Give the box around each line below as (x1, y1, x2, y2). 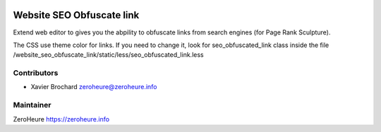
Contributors (13, 68, 59, 78)
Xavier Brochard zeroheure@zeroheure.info (30, 83, 157, 91)
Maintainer (13, 100, 52, 110)
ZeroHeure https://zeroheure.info (13, 114, 109, 123)
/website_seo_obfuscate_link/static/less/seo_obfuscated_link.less (13, 51, 204, 59)
